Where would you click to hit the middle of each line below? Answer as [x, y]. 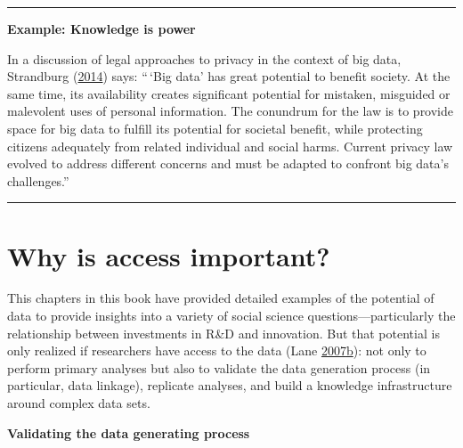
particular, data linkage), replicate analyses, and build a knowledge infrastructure [230, 385]
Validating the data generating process [129, 432]
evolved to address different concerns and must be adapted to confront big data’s [228, 163]
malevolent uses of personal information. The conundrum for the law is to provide [231, 111]
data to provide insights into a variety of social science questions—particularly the [231, 316]
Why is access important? [169, 255]
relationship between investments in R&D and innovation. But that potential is [223, 333]
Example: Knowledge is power [102, 29]
